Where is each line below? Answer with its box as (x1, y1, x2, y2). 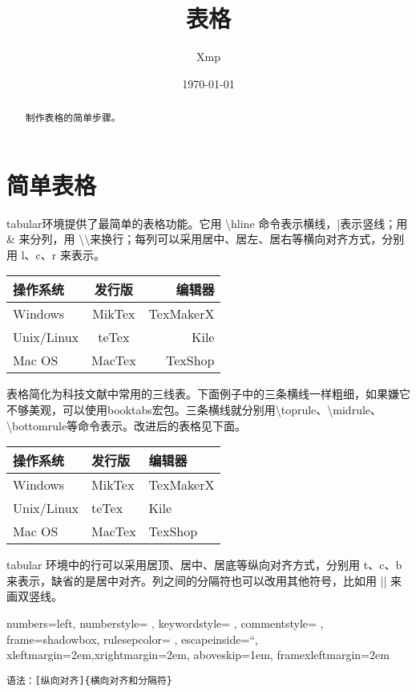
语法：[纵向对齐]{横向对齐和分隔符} (6, 674, 172, 686)
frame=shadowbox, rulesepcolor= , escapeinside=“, (6, 630, 258, 647)
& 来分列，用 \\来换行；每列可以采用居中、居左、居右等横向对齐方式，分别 (6, 230, 405, 247)
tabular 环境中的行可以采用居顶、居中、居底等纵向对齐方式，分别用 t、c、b (6, 556, 402, 573)
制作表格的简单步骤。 (25, 111, 121, 124)
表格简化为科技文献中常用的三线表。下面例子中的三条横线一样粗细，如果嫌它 (6, 385, 410, 402)
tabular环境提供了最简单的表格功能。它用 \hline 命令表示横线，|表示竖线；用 (6, 214, 408, 231)
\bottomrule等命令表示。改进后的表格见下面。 (6, 417, 247, 434)
